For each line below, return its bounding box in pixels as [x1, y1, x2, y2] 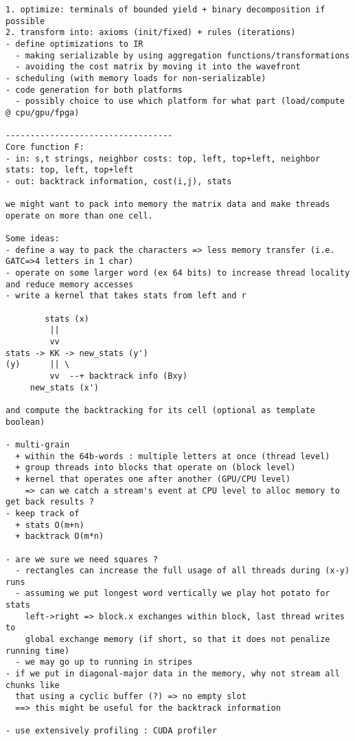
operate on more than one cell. [5, 210, 153, 221]
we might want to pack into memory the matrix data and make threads [5, 199, 330, 210]
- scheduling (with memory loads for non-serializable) [5, 73, 266, 83]
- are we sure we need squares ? [5, 554, 158, 564]
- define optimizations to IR [5, 38, 144, 49]
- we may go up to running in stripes [15, 657, 193, 667]
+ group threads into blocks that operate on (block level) [15, 463, 296, 473]
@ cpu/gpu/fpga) [5, 107, 80, 118]
